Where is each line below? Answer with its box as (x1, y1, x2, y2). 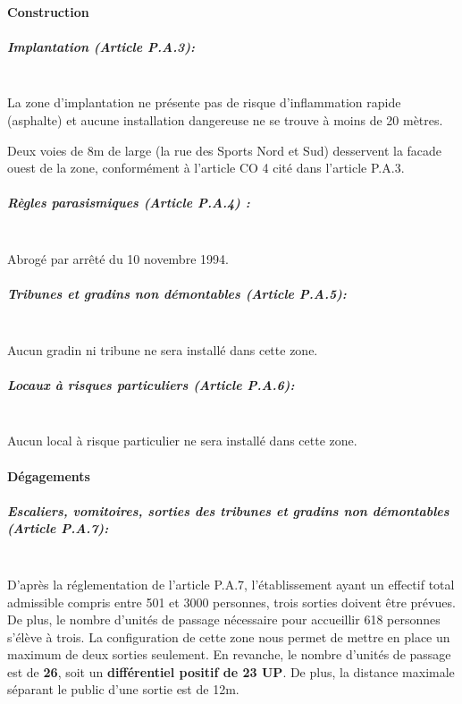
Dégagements (7, 466, 90, 485)
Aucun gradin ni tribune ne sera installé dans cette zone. (7, 340, 318, 359)
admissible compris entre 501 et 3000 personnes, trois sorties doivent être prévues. (7, 592, 456, 611)
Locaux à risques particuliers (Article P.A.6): (7, 375, 295, 394)
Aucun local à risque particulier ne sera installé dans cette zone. (7, 431, 357, 450)
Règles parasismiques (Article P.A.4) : (7, 193, 250, 212)
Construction (7, 2, 89, 21)
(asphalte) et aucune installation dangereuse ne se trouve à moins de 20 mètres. (7, 110, 443, 129)
